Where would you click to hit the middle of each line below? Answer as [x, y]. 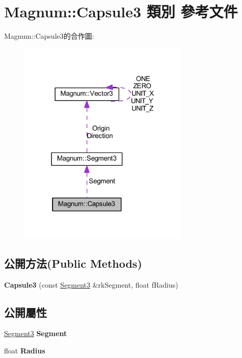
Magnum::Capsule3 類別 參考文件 [121, 11]
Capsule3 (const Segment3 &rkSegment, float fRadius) [91, 284]
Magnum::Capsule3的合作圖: [49, 36]
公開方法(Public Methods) [73, 263]
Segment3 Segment [36, 333]
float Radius [25, 351]
